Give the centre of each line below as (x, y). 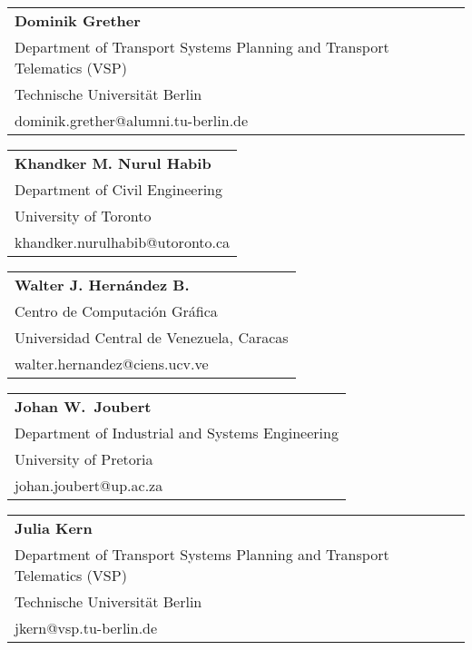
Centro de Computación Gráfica (116, 311)
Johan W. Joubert (83, 406)
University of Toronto (83, 216)
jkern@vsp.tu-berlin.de (86, 628)
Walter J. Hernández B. (102, 285)
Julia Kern (54, 528)
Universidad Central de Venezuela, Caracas (152, 337)
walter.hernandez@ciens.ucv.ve (112, 364)
